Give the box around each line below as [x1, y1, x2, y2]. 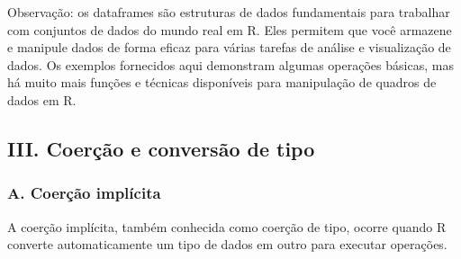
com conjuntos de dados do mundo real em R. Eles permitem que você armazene [7, 20, 452, 39]
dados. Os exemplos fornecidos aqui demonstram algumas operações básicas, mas [7, 55, 454, 74]
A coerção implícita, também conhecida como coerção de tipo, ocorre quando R [7, 217, 447, 236]
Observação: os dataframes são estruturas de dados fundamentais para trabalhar [7, 3, 450, 21]
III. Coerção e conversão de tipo [7, 134, 315, 162]
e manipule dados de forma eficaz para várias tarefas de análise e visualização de [7, 38, 451, 57]
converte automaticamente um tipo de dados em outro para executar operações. [7, 235, 447, 254]
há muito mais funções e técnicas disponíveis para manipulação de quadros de [7, 73, 437, 92]
